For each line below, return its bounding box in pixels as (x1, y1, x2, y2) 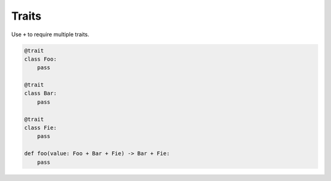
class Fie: (24, 125, 57, 131)
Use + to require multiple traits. (11, 31, 89, 38)
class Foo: (24, 55, 57, 63)
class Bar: (24, 90, 57, 97)
